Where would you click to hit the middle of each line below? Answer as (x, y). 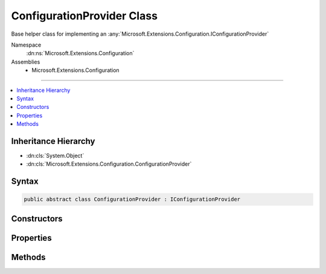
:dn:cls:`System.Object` (55, 155)
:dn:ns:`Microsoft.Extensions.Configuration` (80, 53)
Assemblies (26, 62)
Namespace (26, 45)
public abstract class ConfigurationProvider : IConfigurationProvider (132, 199)
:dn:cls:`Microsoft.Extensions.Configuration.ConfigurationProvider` (109, 164)
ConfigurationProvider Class (85, 16)
